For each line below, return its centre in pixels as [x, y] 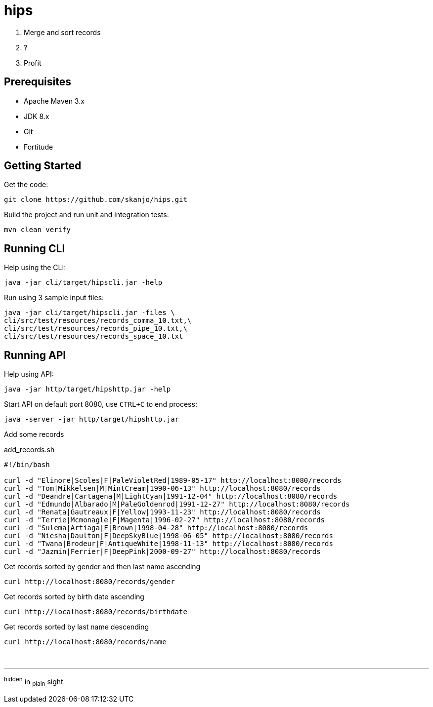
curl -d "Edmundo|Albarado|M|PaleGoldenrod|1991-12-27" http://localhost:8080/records [177, 504]
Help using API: [29, 374]
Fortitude [39, 147]
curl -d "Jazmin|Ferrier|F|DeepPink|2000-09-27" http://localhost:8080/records [162, 552]
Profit [33, 63]
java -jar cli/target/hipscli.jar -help [83, 283]
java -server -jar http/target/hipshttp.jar [92, 419]
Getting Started [43, 166]
